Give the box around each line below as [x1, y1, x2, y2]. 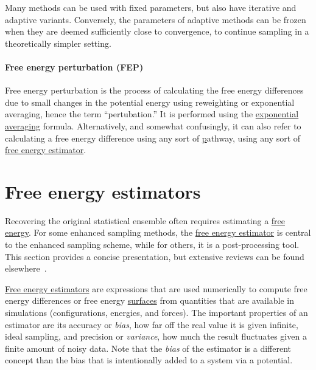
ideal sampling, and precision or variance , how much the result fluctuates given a [5, 330, 307, 343]
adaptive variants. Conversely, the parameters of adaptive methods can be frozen [5, 13, 306, 26]
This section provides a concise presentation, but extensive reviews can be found [5, 250, 304, 262]
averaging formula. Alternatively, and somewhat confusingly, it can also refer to [5, 119, 301, 132]
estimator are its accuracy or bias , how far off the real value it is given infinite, [5, 318, 298, 331]
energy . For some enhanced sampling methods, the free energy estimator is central [5, 226, 311, 239]
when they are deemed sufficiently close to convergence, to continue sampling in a [5, 25, 309, 38]
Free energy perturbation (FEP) [5, 60, 144, 73]
